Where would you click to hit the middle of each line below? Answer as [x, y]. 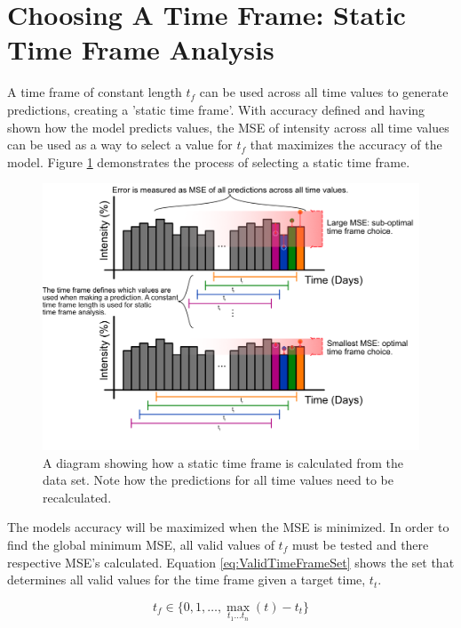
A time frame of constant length [95, 92]
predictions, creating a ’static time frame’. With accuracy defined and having [216, 109]
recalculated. [77, 497]
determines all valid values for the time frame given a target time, [187, 580]
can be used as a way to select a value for [120, 145]
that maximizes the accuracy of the [346, 145]
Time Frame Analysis [141, 49]
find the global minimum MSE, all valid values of [141, 545]
